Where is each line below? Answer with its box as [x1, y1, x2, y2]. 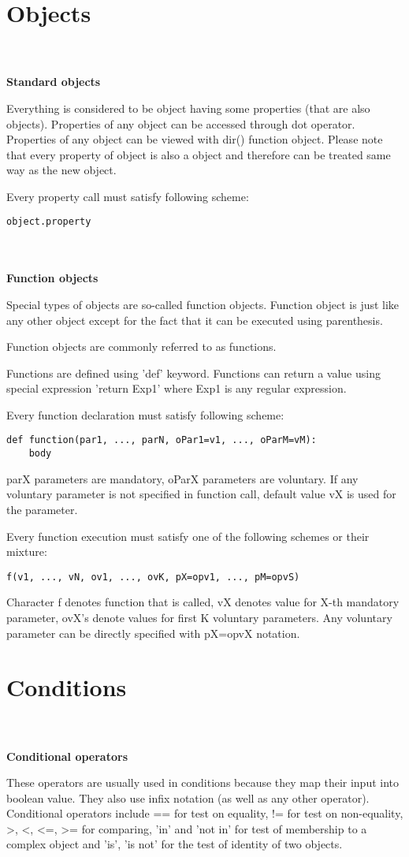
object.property [6, 216, 91, 228]
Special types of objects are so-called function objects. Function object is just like [6, 296, 400, 312]
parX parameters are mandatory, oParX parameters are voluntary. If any [6, 470, 359, 486]
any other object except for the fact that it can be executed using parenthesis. [6, 311, 383, 328]
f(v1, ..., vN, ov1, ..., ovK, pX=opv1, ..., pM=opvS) [6, 571, 300, 583]
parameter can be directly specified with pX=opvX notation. [6, 624, 300, 641]
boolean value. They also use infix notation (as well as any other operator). [6, 789, 370, 806]
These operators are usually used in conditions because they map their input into [6, 774, 400, 791]
